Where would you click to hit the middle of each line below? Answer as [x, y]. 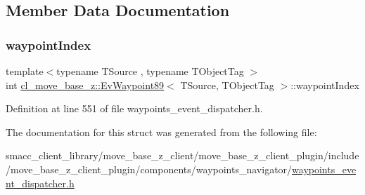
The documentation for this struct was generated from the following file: [161, 132]
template [25, 71]
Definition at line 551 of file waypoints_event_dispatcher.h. [134, 108]
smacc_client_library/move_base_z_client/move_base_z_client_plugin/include [182, 155]
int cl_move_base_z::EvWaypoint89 [85, 85]
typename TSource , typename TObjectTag [150, 71]
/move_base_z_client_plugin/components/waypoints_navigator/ [149, 169]
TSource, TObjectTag [227, 85]
